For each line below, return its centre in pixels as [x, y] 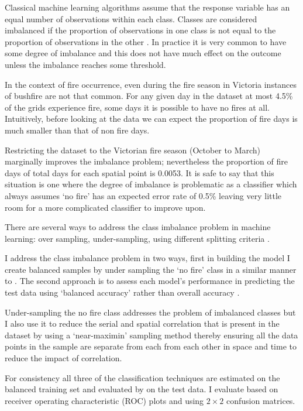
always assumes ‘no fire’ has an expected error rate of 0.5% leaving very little [143, 195]
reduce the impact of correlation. [63, 358]
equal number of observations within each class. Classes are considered [131, 18]
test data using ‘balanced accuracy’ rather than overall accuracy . [122, 292]
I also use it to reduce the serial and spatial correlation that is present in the [142, 323]
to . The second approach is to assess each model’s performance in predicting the [150, 281]
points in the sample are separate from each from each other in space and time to [151, 346]
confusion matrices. [261, 400]
